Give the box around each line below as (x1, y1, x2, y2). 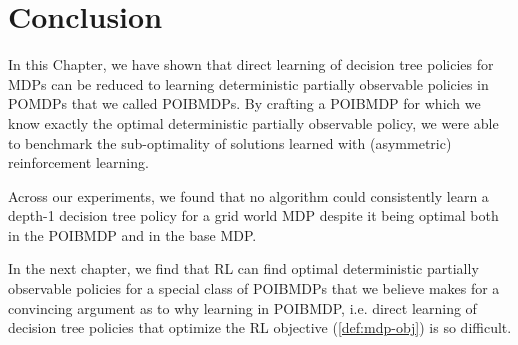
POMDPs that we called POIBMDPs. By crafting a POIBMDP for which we (8, 93, 481, 114)
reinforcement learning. (8, 152, 149, 173)
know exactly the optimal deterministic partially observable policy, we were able (8, 112, 499, 133)
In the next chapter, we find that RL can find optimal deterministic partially (8, 258, 479, 279)
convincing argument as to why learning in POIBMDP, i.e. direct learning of (8, 297, 477, 318)
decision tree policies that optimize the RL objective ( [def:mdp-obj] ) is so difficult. (8, 317, 512, 338)
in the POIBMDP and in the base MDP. (8, 224, 257, 245)
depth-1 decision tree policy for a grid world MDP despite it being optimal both (8, 205, 499, 226)
